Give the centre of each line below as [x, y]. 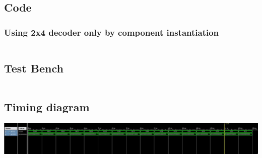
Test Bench [34, 68]
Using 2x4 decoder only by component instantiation [112, 32]
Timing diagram [47, 106]
